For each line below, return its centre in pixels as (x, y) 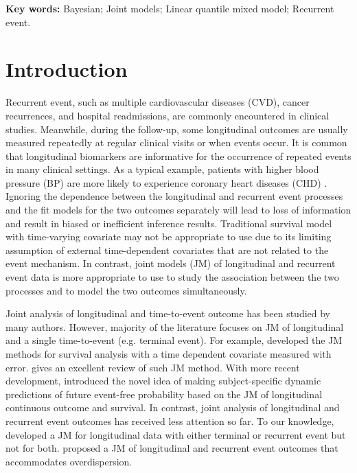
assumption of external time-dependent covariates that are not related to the (167, 250)
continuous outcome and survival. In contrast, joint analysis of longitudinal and (173, 407)
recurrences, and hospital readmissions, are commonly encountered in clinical (168, 115)
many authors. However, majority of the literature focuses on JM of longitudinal (175, 326)
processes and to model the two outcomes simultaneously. (126, 290)
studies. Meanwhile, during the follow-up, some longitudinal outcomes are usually (177, 129)
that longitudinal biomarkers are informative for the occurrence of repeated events (178, 155)
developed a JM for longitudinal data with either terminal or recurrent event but (176, 434)
